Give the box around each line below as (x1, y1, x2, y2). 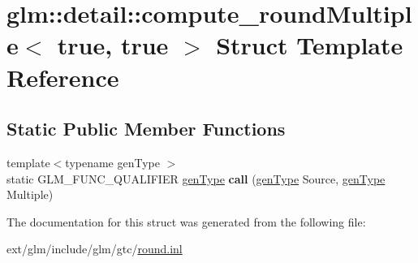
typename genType (65, 153, 160, 170)
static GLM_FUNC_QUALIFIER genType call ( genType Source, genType (6, 170, 386, 187)
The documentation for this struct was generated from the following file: (6, 213, 366, 230)
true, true (57, 28, 169, 62)
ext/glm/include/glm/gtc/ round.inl (6, 240, 183, 257)
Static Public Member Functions (6, 116, 286, 141)
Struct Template (216, 28, 403, 62)
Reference (6, 60, 119, 93)
